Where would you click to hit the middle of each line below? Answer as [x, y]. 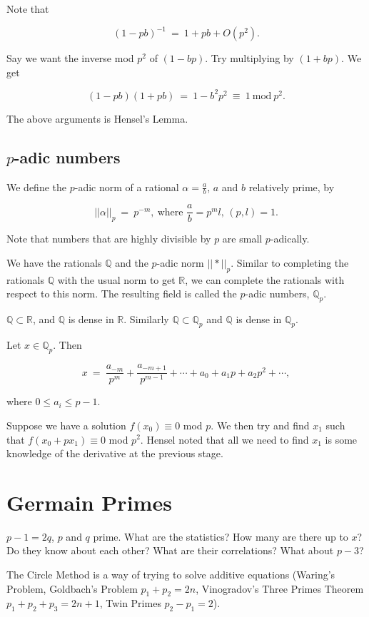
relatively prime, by [292, 187]
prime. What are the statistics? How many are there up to [221, 536]
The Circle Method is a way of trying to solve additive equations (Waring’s [171, 575]
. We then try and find [260, 425]
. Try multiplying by [249, 58]
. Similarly [146, 319]
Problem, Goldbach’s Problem [72, 588]
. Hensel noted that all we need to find [224, 439]
